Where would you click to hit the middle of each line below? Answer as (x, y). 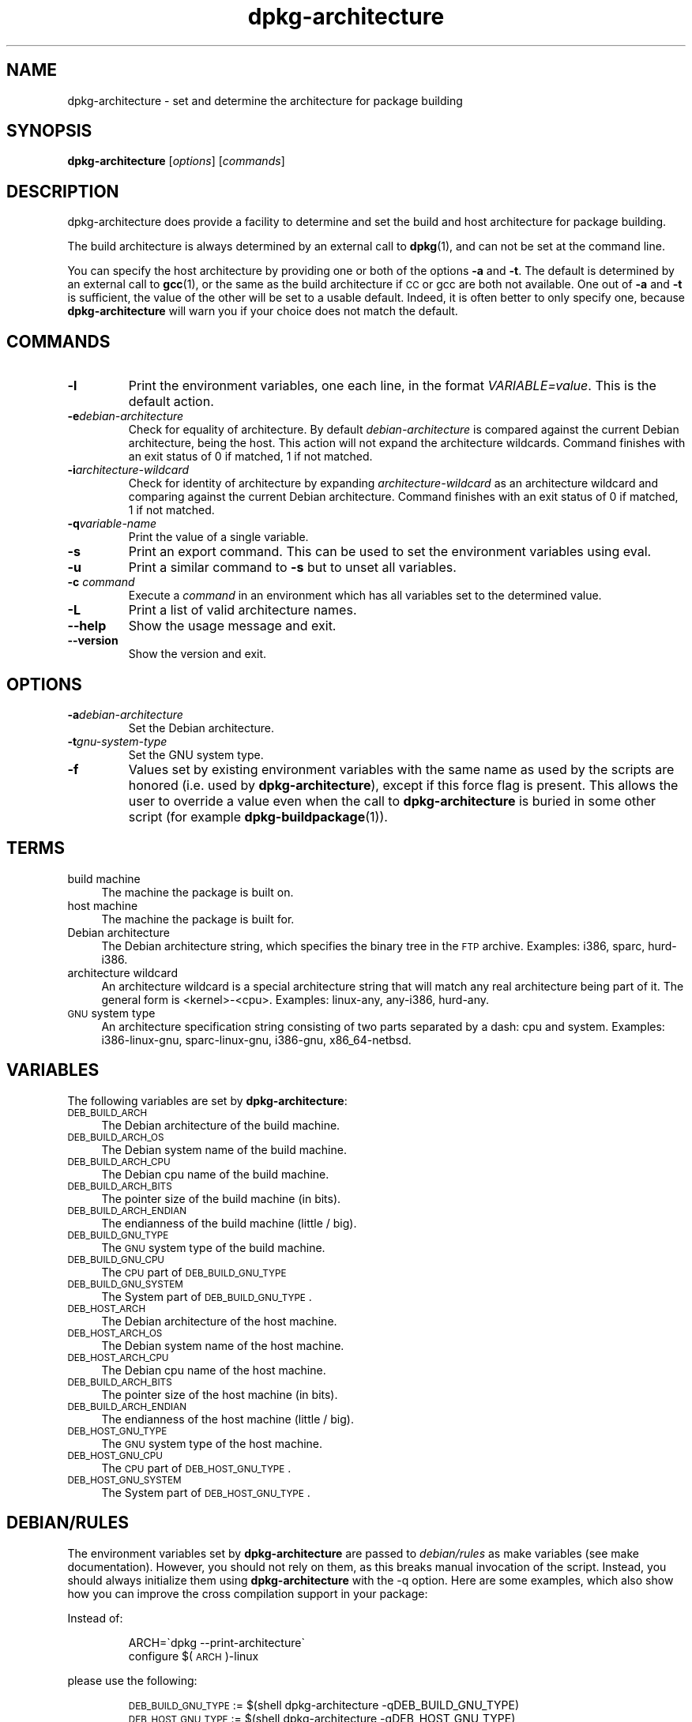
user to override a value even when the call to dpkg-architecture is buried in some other (392, 801)
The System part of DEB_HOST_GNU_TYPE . (206, 1492)
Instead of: (95, 1618)
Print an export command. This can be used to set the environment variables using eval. (390, 552)
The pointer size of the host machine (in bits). (220, 1394)
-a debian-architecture (125, 714)
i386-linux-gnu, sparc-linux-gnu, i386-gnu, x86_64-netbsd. (256, 1040)
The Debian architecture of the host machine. (219, 1321)
